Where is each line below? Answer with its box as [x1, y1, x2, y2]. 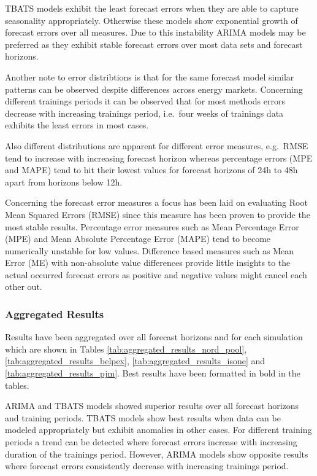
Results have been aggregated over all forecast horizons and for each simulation [5, 330, 303, 343]
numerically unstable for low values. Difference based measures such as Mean [5, 244, 294, 257]
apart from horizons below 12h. [5, 175, 123, 188]
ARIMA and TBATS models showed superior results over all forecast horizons [5, 399, 299, 412]
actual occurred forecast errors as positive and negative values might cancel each [5, 268, 307, 281]
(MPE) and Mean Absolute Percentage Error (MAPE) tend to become [5, 232, 271, 245]
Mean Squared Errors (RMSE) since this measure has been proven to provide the [5, 208, 310, 220]
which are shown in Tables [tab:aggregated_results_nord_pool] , [5, 342, 247, 355]
